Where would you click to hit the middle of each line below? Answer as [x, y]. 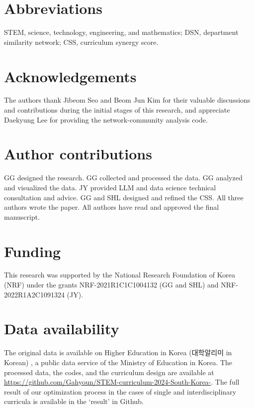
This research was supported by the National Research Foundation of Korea [120, 275]
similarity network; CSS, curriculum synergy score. [81, 42]
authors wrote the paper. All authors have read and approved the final [112, 207]
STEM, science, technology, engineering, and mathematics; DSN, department [121, 32]
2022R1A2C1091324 [34, 294]
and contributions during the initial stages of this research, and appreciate [117, 110]
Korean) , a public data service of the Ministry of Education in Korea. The [118, 362]
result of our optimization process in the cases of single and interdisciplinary [120, 391]
